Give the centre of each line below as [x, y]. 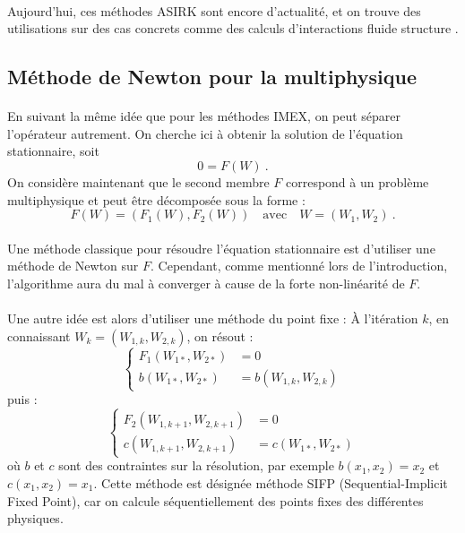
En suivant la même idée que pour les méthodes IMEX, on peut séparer [204, 116]
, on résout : [220, 335]
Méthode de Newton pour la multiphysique [212, 77]
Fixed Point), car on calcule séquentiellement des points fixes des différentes [215, 500]
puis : [22, 399]
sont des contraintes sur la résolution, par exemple [196, 465]
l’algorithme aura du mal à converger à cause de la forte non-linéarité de [206, 283]
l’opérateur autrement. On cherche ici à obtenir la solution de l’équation [205, 133]
